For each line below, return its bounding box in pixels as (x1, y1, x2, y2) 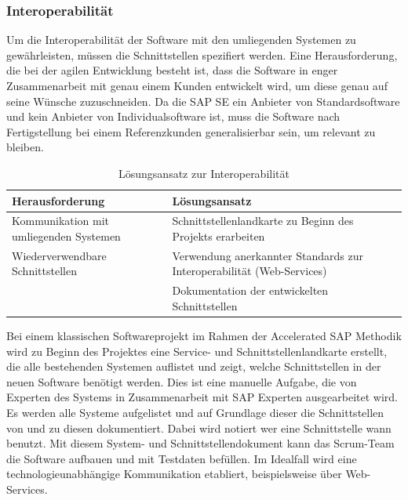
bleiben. (6, 139, 44, 155)
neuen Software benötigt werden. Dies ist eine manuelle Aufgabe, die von (6, 373, 357, 389)
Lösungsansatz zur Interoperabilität (118, 165, 290, 181)
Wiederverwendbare (12, 247, 107, 263)
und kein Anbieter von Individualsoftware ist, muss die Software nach (6, 108, 341, 125)
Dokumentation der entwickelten (172, 282, 329, 299)
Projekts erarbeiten (172, 228, 265, 244)
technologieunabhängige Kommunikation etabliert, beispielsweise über (6, 466, 342, 482)
